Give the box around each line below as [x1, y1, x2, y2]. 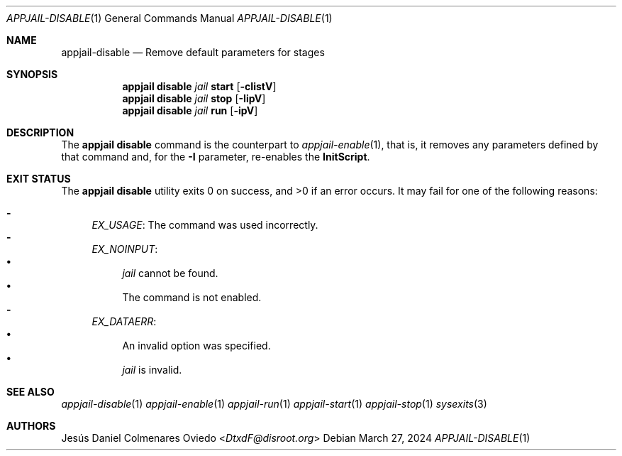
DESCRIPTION [6, 126, 74, 139]
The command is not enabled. [122, 291, 262, 303]
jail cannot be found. [122, 267, 218, 279]
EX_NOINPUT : [91, 243, 158, 255]
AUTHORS [6, 420, 56, 432]
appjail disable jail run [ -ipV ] [122, 104, 258, 116]
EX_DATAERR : [91, 315, 157, 327]
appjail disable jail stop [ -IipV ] [122, 92, 266, 104]
